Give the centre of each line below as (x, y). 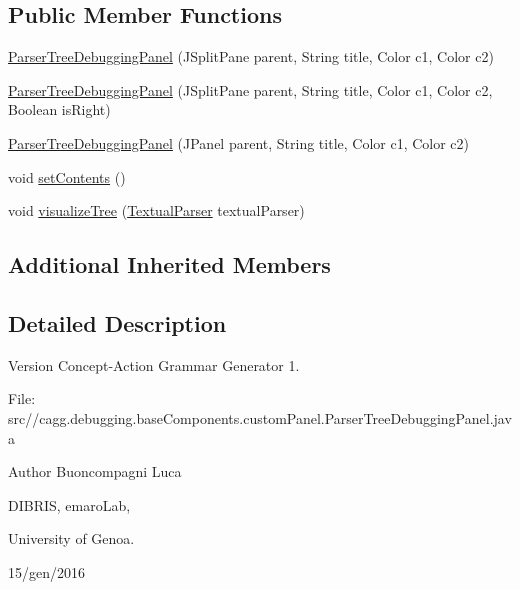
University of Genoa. (71, 538)
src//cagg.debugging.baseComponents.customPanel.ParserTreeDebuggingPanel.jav (260, 417)
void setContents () (67, 176)
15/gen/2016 (46, 571)
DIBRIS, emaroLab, (69, 504)
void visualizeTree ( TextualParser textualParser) (156, 210)
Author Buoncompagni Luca (95, 471)
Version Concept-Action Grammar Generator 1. (154, 364)
